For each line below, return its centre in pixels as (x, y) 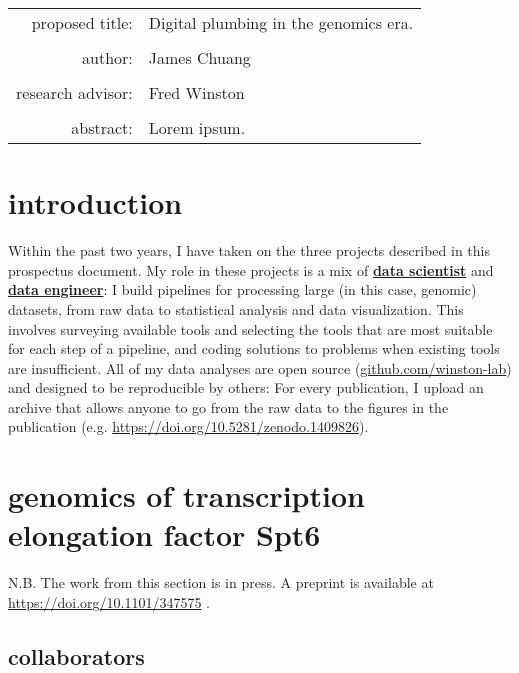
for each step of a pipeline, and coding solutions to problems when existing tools (254, 348)
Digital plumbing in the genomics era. (281, 22)
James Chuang (199, 57)
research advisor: (74, 92)
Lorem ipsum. (197, 127)
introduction (95, 202)
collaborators (76, 655)
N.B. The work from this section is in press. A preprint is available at (221, 582)
